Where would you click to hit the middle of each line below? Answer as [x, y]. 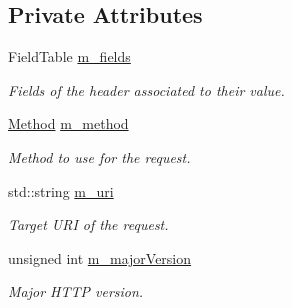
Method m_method [68, 123]
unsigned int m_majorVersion [100, 257]
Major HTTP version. [76, 291]
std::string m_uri [61, 190]
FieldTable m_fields [69, 56]
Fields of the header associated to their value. [146, 89]
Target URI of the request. [88, 224]
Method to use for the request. [99, 156]
